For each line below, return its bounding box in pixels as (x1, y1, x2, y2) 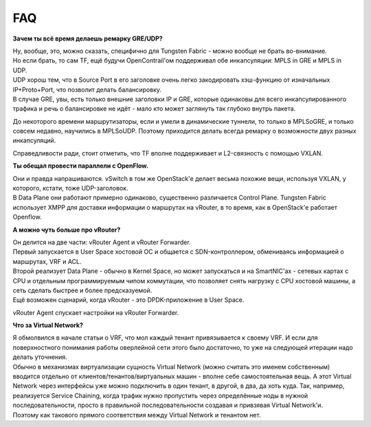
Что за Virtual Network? (12, 321, 84, 329)
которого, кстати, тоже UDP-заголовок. (12, 184, 128, 193)
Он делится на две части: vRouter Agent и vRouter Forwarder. (12, 238, 192, 246)
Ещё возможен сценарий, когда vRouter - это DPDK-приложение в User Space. (12, 296, 245, 304)
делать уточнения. (12, 353, 68, 361)
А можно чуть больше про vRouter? (12, 226, 121, 234)
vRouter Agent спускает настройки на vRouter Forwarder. (12, 308, 179, 316)
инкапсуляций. (12, 136, 56, 144)
